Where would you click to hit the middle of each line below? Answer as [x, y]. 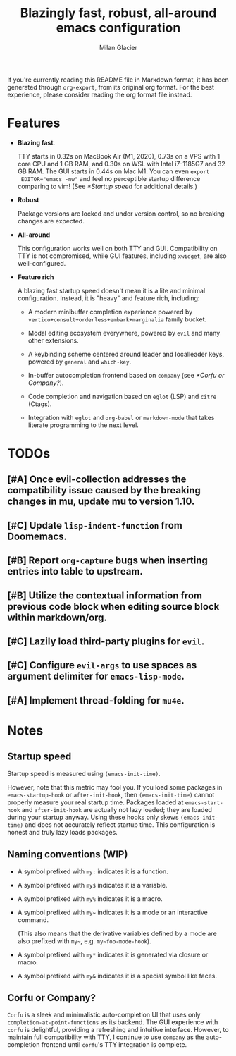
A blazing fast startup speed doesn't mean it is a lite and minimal [111, 290]
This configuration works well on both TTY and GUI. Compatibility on [117, 248]
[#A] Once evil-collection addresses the [97, 480]
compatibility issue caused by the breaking [104, 490]
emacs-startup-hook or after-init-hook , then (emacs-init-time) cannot [111, 794]
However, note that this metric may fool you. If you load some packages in [115, 787]
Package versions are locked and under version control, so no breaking [121, 214]
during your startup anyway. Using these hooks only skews [93, 817]
